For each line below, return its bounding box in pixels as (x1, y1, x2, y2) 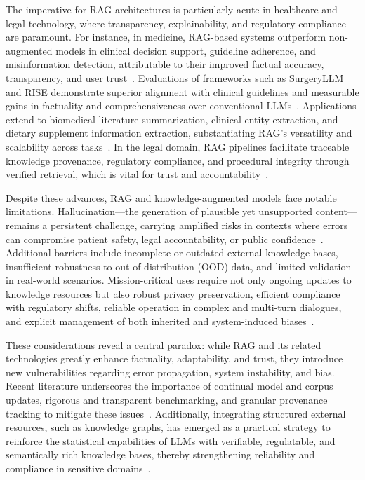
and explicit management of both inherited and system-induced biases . (6, 314, 314, 329)
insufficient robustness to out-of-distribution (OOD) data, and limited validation (6, 259, 352, 273)
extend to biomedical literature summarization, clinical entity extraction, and (6, 111, 338, 126)
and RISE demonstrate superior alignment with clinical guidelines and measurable (6, 84, 359, 99)
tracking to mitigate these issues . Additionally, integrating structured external (6, 406, 346, 420)
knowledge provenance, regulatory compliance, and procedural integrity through (6, 153, 350, 167)
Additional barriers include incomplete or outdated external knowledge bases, (6, 245, 338, 260)
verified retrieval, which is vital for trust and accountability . (6, 167, 269, 181)
